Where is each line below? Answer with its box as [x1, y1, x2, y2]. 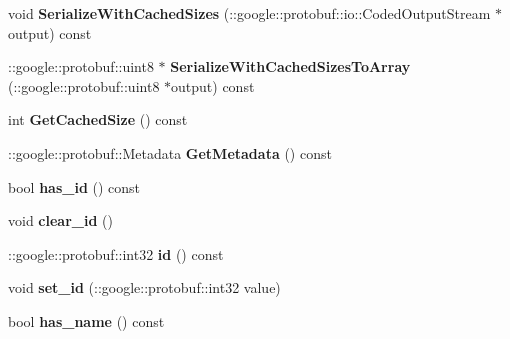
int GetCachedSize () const [8, 109, 188, 130]
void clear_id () [8, 210, 113, 231]
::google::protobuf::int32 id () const [8, 243, 224, 264]
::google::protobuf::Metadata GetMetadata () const [8, 142, 332, 163]
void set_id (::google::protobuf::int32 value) [8, 277, 281, 298]
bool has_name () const [8, 310, 165, 331]
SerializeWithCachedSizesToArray [170, 56, 411, 77]
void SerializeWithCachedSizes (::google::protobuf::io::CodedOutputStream [8, 3, 491, 23]
